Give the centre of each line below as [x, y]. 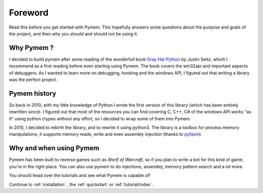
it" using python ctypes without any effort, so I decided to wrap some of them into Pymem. [100, 118]
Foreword [29, 13]
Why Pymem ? [31, 48]
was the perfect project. [33, 80]
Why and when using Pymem [54, 148]
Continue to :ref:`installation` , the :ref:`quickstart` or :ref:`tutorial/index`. [81, 184]
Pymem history [33, 93]
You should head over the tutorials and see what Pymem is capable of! [80, 176]
